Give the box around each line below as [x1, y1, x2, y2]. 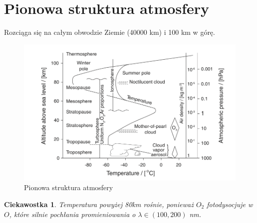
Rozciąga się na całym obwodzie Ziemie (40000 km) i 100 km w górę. [4, 27, 215, 37]
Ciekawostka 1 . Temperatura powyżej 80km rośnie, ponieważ [4, 199, 194, 209]
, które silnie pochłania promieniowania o [9, 209, 136, 219]
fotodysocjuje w [207, 199, 253, 209]
